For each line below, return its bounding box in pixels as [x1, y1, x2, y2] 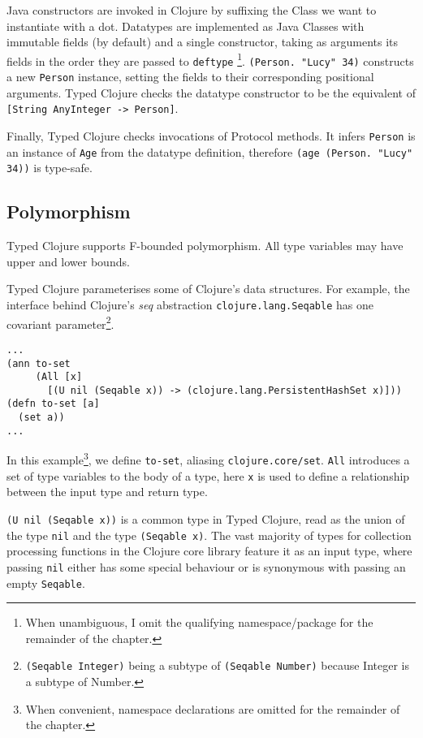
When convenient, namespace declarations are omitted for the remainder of [25, 700, 400, 717]
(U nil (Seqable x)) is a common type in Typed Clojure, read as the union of [6, 511, 405, 528]
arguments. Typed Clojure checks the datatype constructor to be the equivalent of [6, 84, 416, 101]
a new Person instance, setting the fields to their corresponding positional [6, 68, 374, 85]
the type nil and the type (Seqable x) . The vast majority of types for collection [6, 526, 412, 543]
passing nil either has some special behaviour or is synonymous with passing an [6, 558, 406, 575]
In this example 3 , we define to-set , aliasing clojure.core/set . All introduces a [6, 449, 410, 468]
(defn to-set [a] [6, 398, 100, 410]
